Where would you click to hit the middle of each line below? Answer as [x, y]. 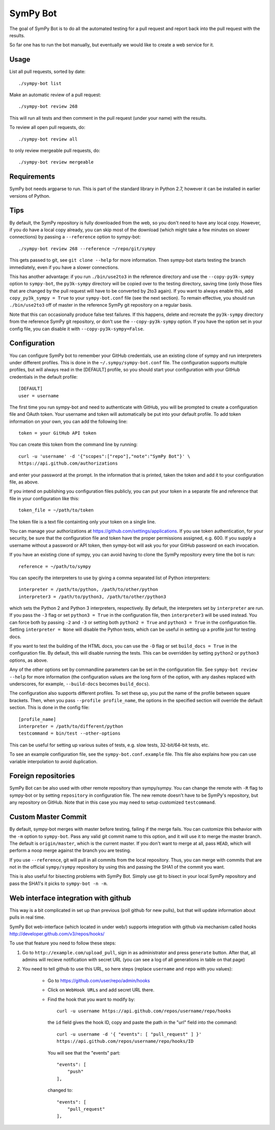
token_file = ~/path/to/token [56, 510]
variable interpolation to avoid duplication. [53, 761]
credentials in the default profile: [44, 376]
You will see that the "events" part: [84, 1053]
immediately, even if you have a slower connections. [64, 267]
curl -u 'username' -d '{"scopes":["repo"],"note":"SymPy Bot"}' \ [104, 456]
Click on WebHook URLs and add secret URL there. [101, 990]
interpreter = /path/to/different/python [71, 726]
